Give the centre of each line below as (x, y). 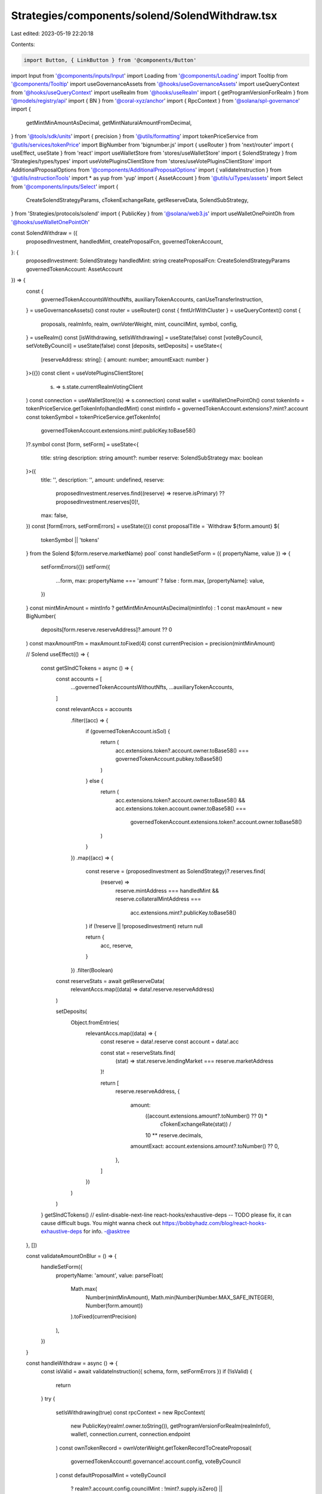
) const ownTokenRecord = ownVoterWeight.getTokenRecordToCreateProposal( (154, 1448)
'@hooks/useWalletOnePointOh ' (50, 222)
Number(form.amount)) (114, 1306)
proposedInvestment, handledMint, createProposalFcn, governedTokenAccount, (124, 241)
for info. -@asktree (107, 1232)
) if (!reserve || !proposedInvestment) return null (144, 926)
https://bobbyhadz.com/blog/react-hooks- (214, 1223)
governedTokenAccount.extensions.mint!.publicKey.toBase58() (118, 431)
